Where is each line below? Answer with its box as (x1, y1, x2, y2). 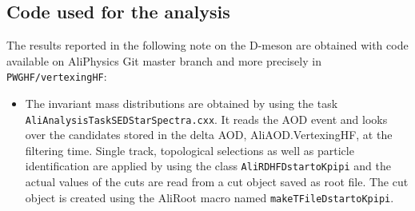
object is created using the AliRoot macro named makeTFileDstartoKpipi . (25, 189, 394, 205)
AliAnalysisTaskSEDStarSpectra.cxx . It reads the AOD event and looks (25, 110, 388, 127)
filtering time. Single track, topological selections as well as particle (25, 141, 354, 158)
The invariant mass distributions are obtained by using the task (25, 95, 338, 112)
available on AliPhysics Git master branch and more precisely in (6, 52, 321, 69)
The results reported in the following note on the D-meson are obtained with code (6, 37, 409, 54)
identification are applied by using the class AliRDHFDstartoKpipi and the (25, 157, 391, 174)
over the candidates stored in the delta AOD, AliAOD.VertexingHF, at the (25, 126, 393, 143)
